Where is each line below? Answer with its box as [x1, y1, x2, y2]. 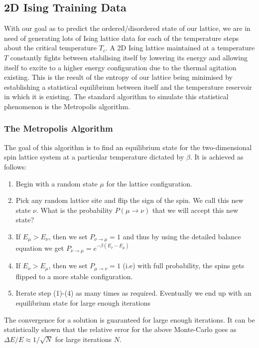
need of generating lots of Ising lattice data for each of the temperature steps [4, 32, 239, 43]
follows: [4, 161, 27, 172]
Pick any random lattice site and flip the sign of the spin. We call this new [15, 195, 244, 205]
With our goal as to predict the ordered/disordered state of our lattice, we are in [4, 23, 251, 33]
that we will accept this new [152, 204, 239, 215]
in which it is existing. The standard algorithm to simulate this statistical [4, 91, 229, 102]
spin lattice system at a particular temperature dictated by [4, 152, 184, 162]
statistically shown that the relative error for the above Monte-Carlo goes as [4, 324, 237, 335]
